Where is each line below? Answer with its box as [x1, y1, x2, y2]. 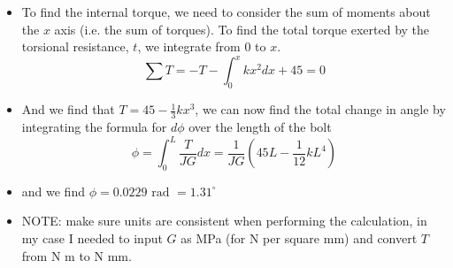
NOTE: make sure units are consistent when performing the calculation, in [21, 211, 427, 230]
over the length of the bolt [188, 117, 332, 135]
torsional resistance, [21, 37, 129, 56]
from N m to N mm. [21, 246, 132, 264]
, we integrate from [137, 37, 241, 56]
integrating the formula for [21, 117, 167, 135]
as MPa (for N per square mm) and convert [180, 228, 418, 247]
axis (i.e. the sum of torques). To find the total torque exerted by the [54, 19, 430, 38]
